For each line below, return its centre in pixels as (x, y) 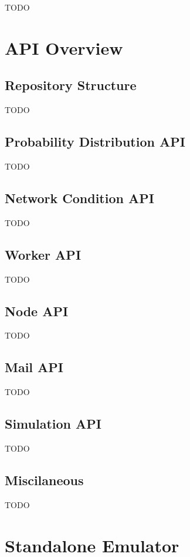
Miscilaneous (44, 480)
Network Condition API (79, 198)
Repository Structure (71, 85)
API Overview (64, 47)
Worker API (43, 254)
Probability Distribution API (95, 142)
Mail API (34, 367)
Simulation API (53, 424)
